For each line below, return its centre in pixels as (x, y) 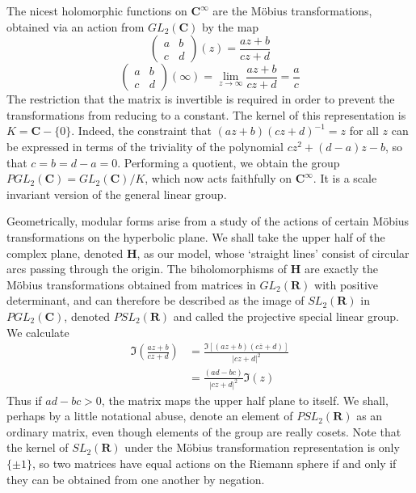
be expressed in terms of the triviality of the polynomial (145, 146)
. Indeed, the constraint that (141, 131)
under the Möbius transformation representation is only (262, 447)
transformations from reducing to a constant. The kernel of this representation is (206, 114)
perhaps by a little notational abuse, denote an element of (150, 416)
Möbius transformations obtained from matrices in (131, 284)
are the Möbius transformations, (292, 11)
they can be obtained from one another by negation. (136, 479)
